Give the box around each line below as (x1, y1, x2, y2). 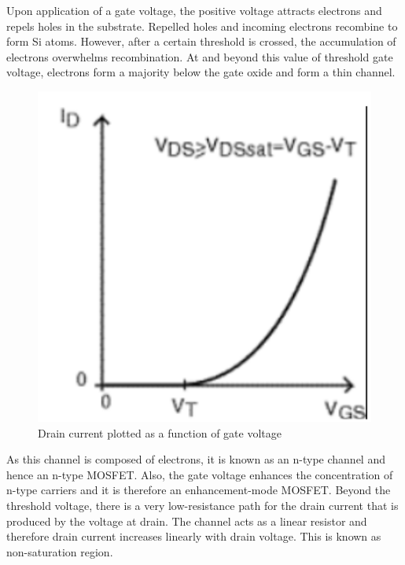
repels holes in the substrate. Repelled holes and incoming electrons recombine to (6, 17, 398, 34)
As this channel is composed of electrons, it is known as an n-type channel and (6, 451, 385, 467)
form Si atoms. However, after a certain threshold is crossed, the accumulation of (6, 33, 396, 50)
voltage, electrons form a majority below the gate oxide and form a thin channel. (6, 64, 396, 80)
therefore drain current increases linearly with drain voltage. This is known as (6, 528, 381, 545)
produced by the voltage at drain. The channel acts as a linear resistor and (6, 512, 367, 529)
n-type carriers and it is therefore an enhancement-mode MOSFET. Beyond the (6, 482, 391, 498)
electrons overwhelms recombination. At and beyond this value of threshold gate (6, 48, 393, 65)
